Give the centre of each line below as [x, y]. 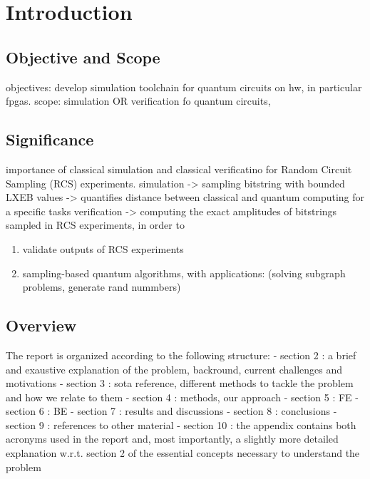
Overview [41, 325]
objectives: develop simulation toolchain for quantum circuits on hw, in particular [184, 87]
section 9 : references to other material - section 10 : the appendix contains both [181, 424]
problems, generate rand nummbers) [102, 287]
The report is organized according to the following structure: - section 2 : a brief [181, 355]
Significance [50, 139]
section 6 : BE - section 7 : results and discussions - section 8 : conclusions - [171, 411]
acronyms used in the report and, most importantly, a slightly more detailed [172, 439]
